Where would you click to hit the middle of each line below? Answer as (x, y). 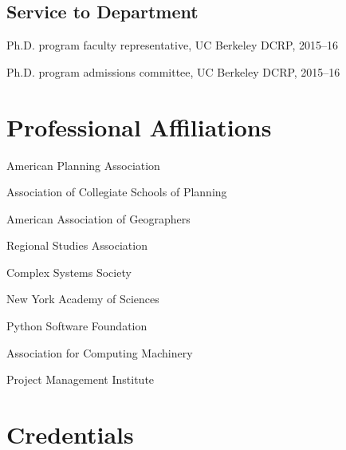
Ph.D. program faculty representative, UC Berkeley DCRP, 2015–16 (172, 45)
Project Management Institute (81, 379)
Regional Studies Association (77, 245)
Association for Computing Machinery (100, 352)
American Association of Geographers (98, 218)
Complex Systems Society (69, 272)
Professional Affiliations (139, 126)
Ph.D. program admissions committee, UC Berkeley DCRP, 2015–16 (173, 71)
